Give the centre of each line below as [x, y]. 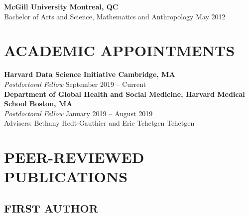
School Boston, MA [38, 104]
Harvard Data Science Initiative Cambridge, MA [90, 74]
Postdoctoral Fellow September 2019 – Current [75, 84]
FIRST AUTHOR [51, 208]
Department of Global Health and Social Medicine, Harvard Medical [124, 94]
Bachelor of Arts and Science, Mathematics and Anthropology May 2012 [115, 16]
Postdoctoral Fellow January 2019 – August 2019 [78, 113]
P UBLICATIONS [66, 177]
